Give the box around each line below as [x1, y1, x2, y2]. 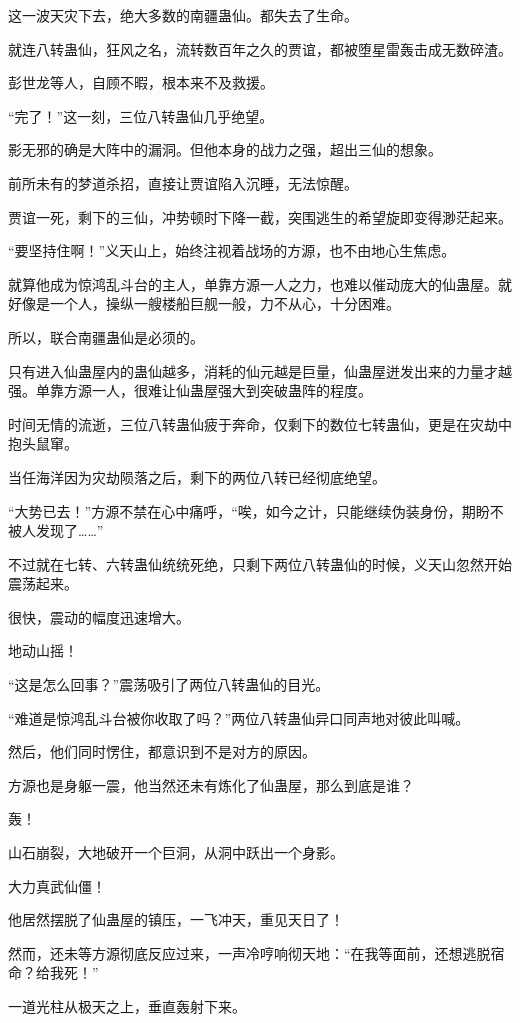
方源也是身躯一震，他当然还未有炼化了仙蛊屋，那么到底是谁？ [8, 774, 414, 795]
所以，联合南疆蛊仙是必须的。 [8, 326, 204, 347]
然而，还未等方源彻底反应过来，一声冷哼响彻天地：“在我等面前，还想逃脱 [8, 942, 491, 963]
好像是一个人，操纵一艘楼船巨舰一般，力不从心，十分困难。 [8, 293, 400, 314]
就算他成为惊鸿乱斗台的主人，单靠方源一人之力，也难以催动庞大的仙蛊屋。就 [8, 273, 512, 294]
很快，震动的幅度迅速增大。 [8, 606, 190, 627]
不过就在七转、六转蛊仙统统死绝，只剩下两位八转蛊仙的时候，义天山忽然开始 [8, 553, 512, 574]
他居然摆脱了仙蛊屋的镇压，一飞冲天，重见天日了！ [8, 909, 344, 930]
